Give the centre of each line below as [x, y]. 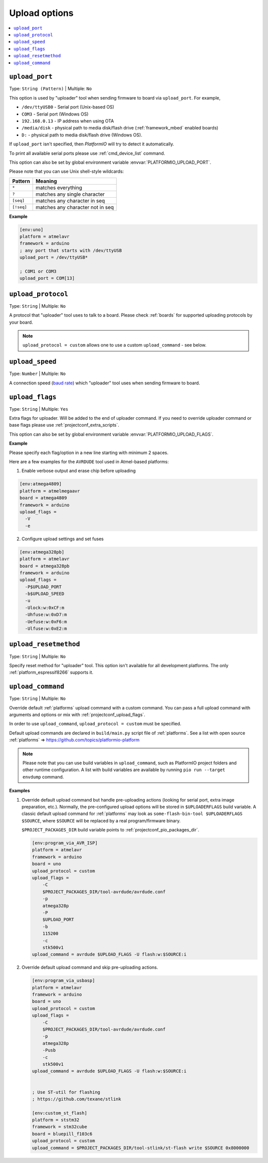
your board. [21, 322]
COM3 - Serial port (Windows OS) [55, 114]
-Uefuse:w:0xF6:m [46, 622]
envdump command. [43, 777]
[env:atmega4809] [41, 484]
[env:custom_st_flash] [60, 1113]
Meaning [46, 181]
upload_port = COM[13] [47, 278]
